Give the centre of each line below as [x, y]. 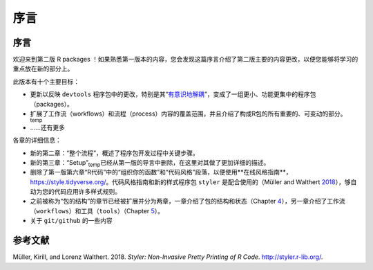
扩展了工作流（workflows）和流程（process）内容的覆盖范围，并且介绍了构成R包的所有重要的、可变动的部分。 [188, 114]
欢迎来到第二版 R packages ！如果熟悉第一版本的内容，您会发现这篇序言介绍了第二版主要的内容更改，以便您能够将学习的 [185, 60]
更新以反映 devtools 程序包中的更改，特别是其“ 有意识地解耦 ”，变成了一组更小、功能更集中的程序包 [173, 94]
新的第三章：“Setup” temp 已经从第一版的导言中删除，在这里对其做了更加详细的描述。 [150, 163]
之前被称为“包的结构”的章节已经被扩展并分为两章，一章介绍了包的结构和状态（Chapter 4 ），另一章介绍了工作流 [188, 201]
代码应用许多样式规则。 [87, 192]
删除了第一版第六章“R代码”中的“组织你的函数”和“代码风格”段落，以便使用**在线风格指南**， [161, 172]
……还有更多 [48, 127]
